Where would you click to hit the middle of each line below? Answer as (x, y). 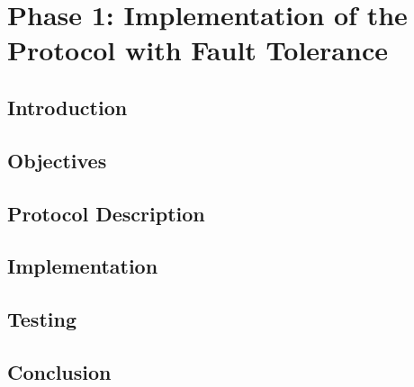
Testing (42, 319)
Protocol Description (106, 213)
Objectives (57, 160)
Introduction (67, 107)
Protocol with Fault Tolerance (198, 50)
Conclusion (59, 371)
